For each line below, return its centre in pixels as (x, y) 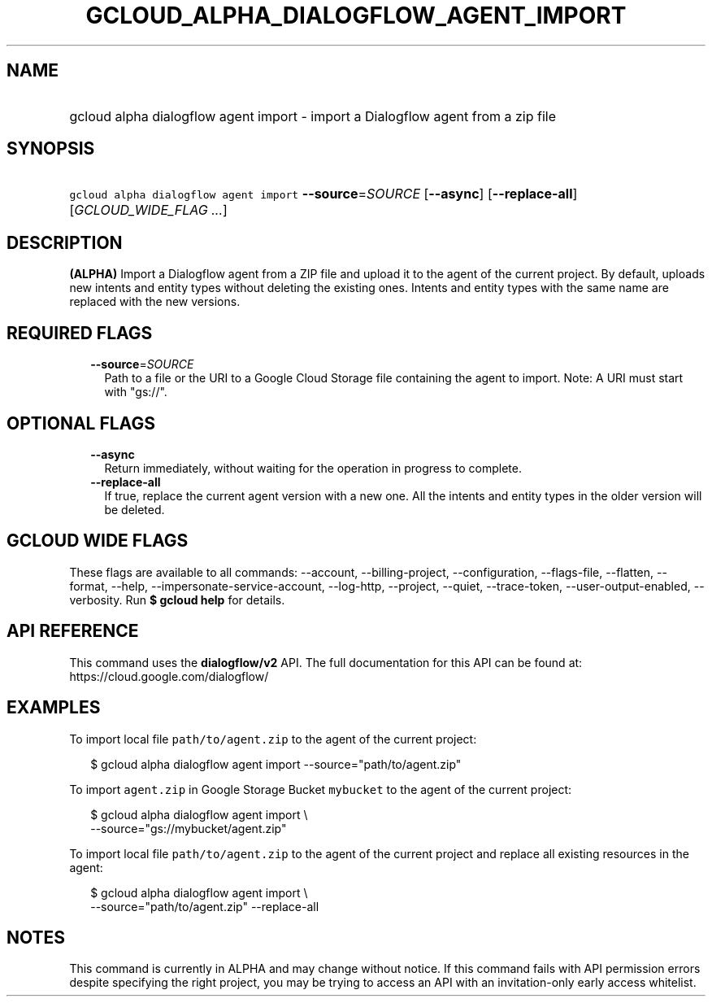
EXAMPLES (54, 708)
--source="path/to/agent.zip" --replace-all (205, 906)
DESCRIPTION (65, 242)
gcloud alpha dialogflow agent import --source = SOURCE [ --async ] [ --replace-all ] (323, 194)
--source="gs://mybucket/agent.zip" (189, 828)
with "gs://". (136, 392)
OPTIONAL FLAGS (81, 423)
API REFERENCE (73, 631)
